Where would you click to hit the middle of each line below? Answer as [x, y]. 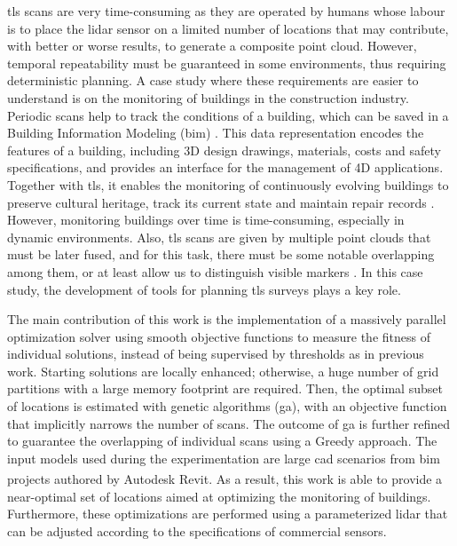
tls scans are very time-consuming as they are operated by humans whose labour [226, 11]
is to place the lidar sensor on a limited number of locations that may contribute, [228, 28]
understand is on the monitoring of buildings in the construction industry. [208, 97]
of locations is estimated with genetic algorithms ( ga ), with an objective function [227, 406]
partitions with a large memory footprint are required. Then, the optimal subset [225, 388]
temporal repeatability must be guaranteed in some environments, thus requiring [227, 63]
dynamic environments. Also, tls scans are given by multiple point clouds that [219, 237]
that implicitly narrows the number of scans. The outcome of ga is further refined [229, 423]
